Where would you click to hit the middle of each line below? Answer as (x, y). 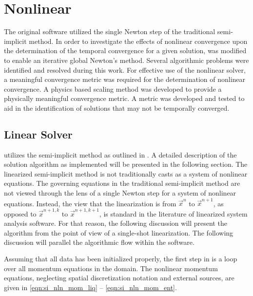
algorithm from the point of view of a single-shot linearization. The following (119, 232)
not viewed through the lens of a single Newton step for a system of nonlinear (120, 193)
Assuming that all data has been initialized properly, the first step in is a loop (121, 259)
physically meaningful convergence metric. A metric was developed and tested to (124, 98)
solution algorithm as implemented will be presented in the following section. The (126, 164)
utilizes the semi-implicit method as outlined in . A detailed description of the (120, 154)
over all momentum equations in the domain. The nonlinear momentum (111, 268)
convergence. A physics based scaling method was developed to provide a (113, 89)
